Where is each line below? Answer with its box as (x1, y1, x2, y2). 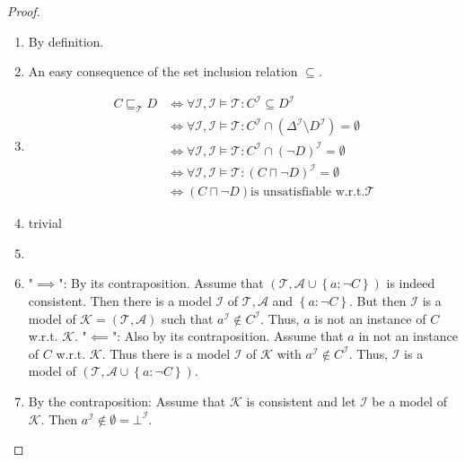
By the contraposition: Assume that (28, 391, 226, 410)
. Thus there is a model (101, 344, 231, 362)
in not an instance (358, 327, 458, 345)
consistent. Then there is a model (28, 292, 212, 310)
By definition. (28, 31, 104, 50)
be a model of (372, 391, 447, 410)
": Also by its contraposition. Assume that (111, 327, 344, 345)
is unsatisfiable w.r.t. (250, 186, 365, 199)
